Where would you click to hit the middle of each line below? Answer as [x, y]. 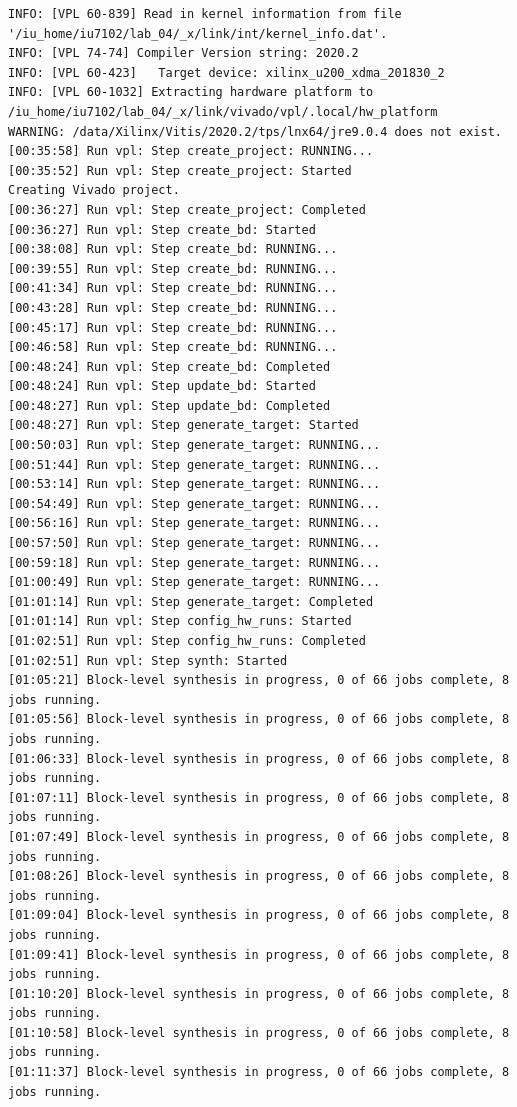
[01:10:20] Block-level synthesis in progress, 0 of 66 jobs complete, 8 [259, 993]
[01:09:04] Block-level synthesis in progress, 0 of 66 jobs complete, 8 [259, 915]
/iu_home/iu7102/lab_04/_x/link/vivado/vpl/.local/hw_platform [223, 111]
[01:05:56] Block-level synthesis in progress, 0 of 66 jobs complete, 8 [259, 719]
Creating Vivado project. [94, 190]
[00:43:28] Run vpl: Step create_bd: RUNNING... [173, 307]
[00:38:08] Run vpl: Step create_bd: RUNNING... [173, 249]
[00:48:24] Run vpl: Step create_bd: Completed [169, 366]
